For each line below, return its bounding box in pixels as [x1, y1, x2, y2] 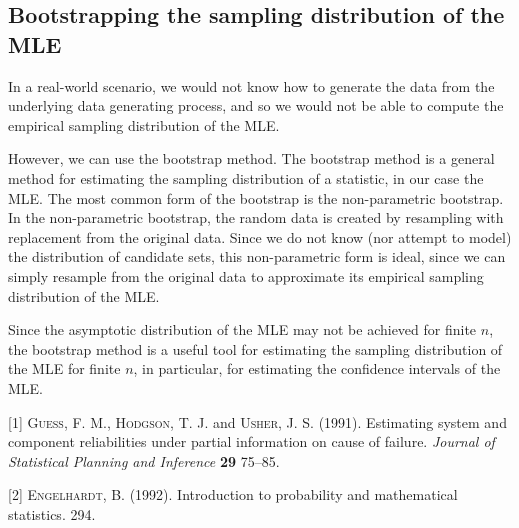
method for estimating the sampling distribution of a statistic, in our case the [8, 167, 484, 188]
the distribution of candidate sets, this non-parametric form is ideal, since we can [8, 246, 506, 267]
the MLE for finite [8, 358, 121, 379]
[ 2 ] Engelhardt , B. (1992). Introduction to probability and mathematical [8, 484, 458, 505]
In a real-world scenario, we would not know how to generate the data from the [8, 75, 495, 96]
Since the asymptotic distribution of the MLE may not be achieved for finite [8, 319, 477, 340]
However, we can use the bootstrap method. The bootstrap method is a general [8, 148, 495, 169]
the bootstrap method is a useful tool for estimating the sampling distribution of [8, 338, 503, 359]
